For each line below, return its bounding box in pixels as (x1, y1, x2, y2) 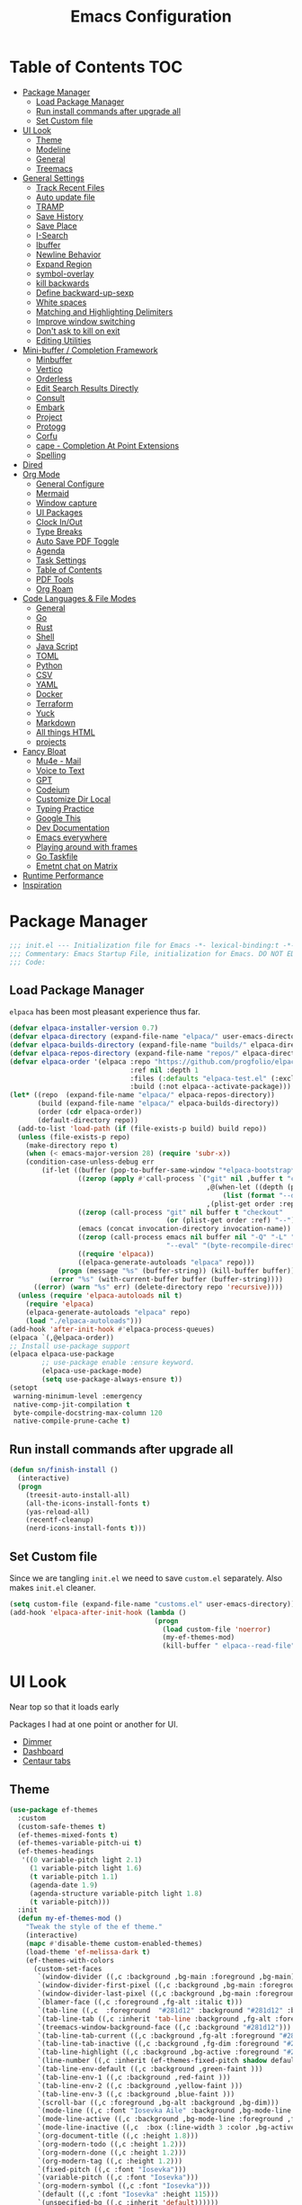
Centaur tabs (22, 1755, 71, 1766)
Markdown (35, 717, 76, 728)
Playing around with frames (35, 841, 138, 852)
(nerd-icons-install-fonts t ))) (25, 1524, 147, 1533)
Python (35, 659, 63, 671)
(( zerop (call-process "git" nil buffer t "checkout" (77, 1208, 283, 1217)
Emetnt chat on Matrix (35, 861, 119, 871)
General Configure (35, 478, 105, 489)
